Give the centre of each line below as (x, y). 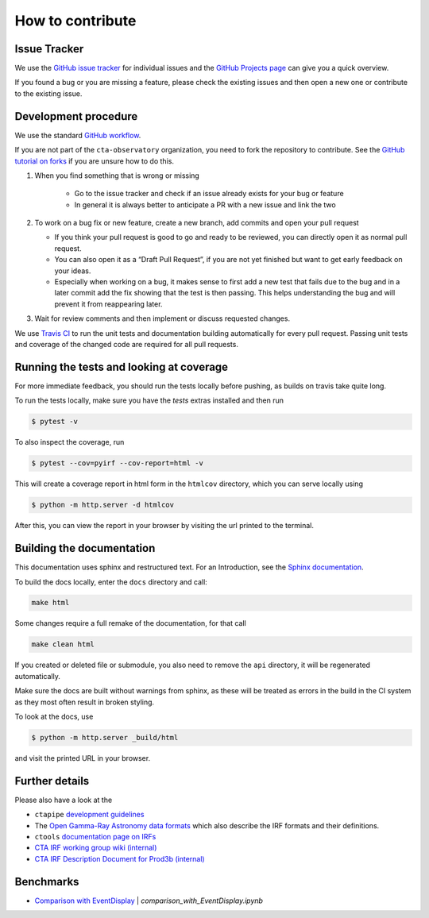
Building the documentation (85, 548)
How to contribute (75, 21)
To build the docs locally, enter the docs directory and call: (111, 582)
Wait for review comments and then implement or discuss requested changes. (162, 318)
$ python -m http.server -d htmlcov (103, 505)
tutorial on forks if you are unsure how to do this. (95, 161)
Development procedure (76, 116)
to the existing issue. (48, 93)
